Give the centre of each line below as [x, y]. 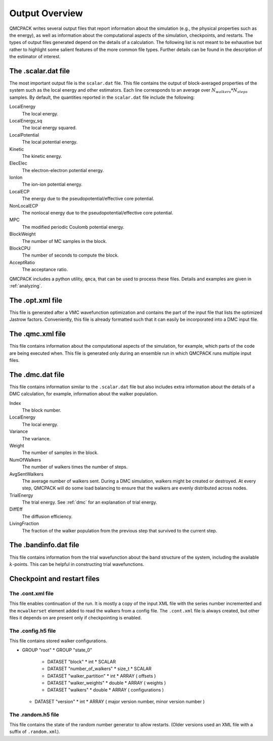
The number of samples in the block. [60, 452]
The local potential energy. [50, 142]
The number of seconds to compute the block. [70, 255]
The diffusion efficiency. [47, 516]
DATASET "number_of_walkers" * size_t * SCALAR [99, 669]
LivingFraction [24, 523]
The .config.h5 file [33, 631]
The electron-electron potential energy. [63, 170]
